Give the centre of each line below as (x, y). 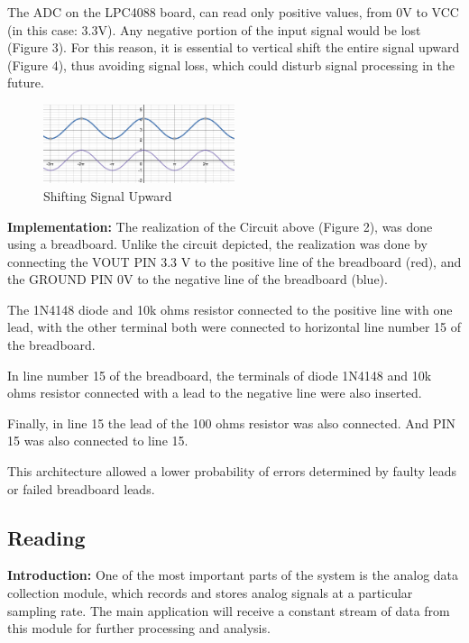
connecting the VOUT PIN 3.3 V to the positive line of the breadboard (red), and (234, 261)
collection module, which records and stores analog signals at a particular (210, 593)
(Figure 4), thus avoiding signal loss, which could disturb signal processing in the (231, 64)
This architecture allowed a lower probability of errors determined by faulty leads (232, 471)
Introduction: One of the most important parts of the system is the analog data (233, 575)
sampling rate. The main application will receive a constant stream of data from (229, 610)
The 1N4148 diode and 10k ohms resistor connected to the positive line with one (230, 309)
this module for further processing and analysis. (139, 628)
